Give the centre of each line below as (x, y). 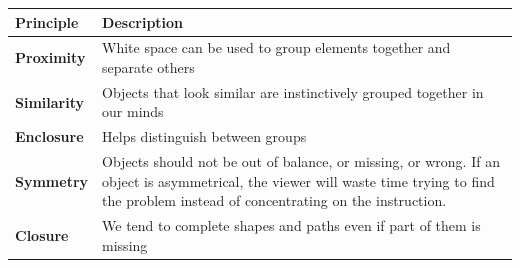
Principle (47, 21)
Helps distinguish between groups (204, 136)
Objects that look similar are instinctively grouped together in (293, 91)
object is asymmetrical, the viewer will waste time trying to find (298, 180)
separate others (148, 66)
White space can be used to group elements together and (276, 47)
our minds (133, 111)
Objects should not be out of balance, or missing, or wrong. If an (301, 161)
